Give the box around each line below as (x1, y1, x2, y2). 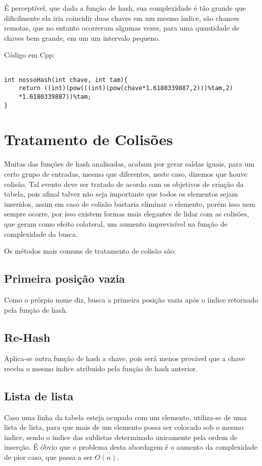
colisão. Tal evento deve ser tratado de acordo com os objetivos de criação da (4, 178, 244, 189)
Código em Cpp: (4, 49, 55, 60)
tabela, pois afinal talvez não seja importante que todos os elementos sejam (4, 188, 238, 199)
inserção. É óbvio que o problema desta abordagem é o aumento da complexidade (4, 442, 257, 452)
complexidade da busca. (4, 228, 78, 239)
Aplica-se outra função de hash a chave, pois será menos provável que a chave (4, 353, 245, 364)
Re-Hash (4, 329, 50, 345)
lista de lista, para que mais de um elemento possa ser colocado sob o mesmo (4, 422, 244, 432)
